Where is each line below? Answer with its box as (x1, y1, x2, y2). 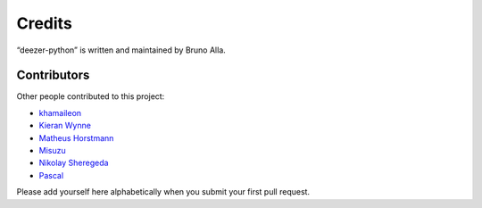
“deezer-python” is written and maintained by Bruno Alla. (16, 45, 227, 55)
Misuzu (38, 146, 66, 156)
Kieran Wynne (38, 121, 91, 131)
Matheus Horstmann (38, 132, 114, 143)
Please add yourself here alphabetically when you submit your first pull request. (16, 187, 311, 197)
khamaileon (38, 107, 82, 118)
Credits (16, 13, 73, 33)
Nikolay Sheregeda (38, 157, 109, 169)
